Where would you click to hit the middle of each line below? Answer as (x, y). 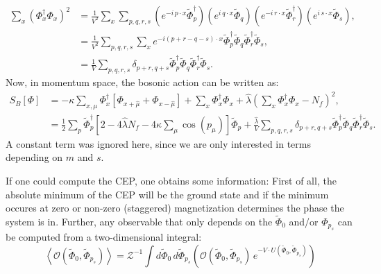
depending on (34, 157)
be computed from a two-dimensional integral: (104, 237)
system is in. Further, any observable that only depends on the (139, 221)
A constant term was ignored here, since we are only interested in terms (158, 143)
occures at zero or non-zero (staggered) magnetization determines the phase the (175, 208)
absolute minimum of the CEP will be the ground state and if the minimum (167, 194)
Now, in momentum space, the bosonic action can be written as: (142, 82)
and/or (304, 221)
